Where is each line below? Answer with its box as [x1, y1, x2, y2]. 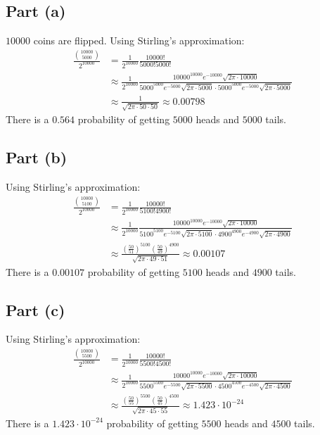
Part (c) [6, 298, 65, 320]
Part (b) [6, 146, 68, 168]
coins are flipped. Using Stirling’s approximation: [33, 33, 245, 48]
